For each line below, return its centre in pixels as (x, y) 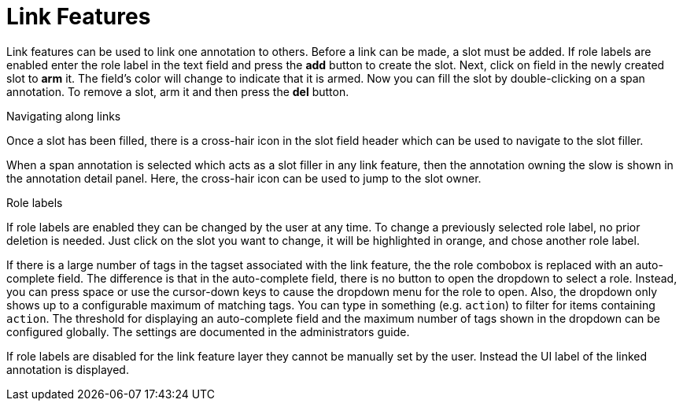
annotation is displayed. (68, 369)
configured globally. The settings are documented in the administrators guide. (208, 331)
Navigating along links (64, 116)
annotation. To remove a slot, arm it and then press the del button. (178, 91)
